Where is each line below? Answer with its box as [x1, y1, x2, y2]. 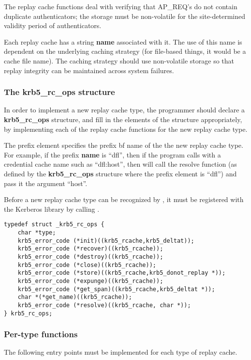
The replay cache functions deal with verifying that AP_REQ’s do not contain [4, 1, 237, 11]
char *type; [17, 229, 56, 236]
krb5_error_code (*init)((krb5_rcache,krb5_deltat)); [17, 237, 194, 244]
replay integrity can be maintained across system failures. [4, 65, 174, 75]
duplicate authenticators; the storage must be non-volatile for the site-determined [4, 11, 246, 21]
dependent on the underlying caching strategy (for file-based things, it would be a [4, 46, 246, 56]
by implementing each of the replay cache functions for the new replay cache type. [4, 124, 248, 134]
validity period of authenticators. [4, 20, 102, 31]
